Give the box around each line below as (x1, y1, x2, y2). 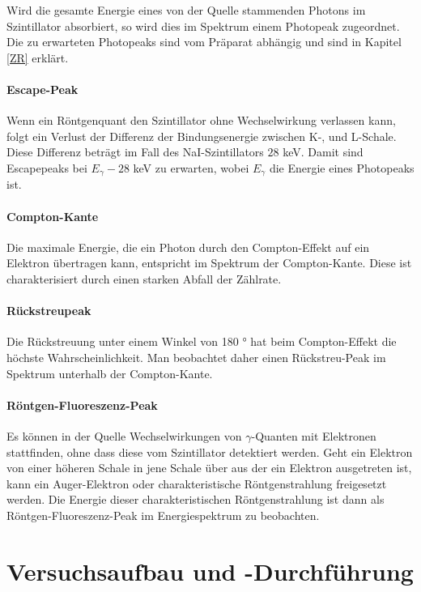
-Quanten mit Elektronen (251, 427, 376, 444)
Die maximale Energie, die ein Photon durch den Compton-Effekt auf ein (6, 238, 370, 255)
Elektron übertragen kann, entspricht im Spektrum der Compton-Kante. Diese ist (6, 254, 412, 271)
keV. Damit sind (283, 143, 364, 160)
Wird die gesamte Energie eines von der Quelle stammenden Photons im (6, 2, 366, 18)
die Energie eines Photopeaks (269, 159, 415, 176)
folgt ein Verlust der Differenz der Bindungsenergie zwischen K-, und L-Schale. (6, 127, 397, 144)
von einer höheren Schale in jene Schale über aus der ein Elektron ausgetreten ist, (6, 459, 412, 476)
